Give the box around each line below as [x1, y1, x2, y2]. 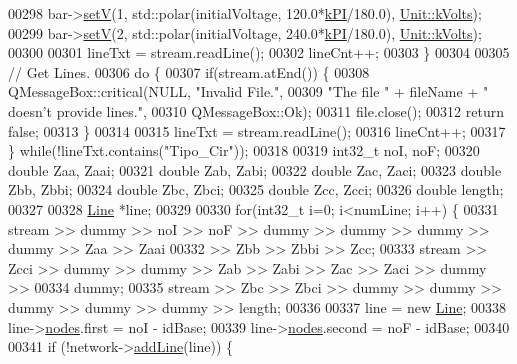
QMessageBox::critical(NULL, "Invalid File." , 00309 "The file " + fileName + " [8, 81, 489, 102]
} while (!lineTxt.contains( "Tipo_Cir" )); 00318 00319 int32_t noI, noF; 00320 [8, 140, 480, 161]
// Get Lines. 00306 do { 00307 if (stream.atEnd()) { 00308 [8, 61, 370, 82]
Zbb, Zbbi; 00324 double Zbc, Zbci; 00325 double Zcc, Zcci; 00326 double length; [8, 179, 504, 200]
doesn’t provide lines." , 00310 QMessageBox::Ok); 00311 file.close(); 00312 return [8, 100, 504, 121]
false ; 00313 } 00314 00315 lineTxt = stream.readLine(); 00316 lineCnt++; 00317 [8, 120, 506, 141]
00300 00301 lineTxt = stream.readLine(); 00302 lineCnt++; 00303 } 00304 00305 [8, 42, 510, 63]
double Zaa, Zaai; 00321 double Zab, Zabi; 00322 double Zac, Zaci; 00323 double [8, 159, 502, 180]
